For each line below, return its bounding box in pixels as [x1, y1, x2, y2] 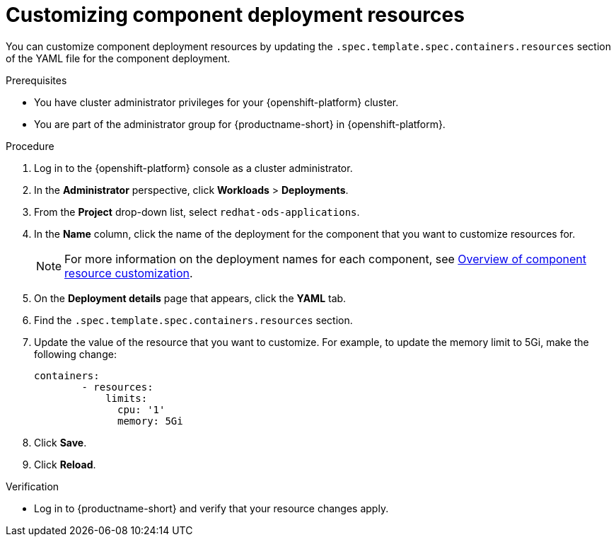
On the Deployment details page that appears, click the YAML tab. [34, 292, 347, 304]
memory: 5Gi [117, 415, 183, 427]
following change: [34, 347, 117, 360]
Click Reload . [34, 458, 96, 471]
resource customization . [64, 265, 193, 280]
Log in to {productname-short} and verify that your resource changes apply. [34, 502, 389, 514]
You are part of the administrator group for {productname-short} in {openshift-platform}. [34, 117, 446, 130]
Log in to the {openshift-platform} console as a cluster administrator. [34, 161, 353, 174]
